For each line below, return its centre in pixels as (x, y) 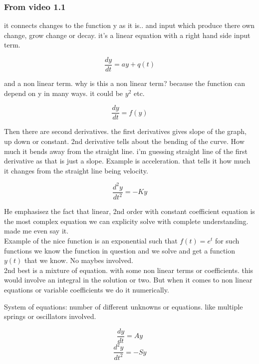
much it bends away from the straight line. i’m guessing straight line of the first (126, 151)
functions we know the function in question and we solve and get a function (120, 250)
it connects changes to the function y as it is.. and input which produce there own (129, 25)
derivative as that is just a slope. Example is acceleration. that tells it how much (127, 161)
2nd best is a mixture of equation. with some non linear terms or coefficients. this (129, 270)
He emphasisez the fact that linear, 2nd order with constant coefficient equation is (129, 211)
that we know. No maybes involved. (79, 260)
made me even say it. (36, 231)
